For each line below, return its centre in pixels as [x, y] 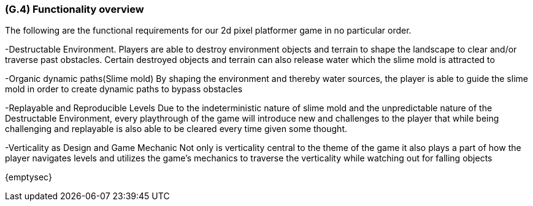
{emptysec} [29, 177]
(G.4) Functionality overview [75, 9]
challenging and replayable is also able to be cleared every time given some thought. [176, 129]
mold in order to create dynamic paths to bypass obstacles [124, 89]
